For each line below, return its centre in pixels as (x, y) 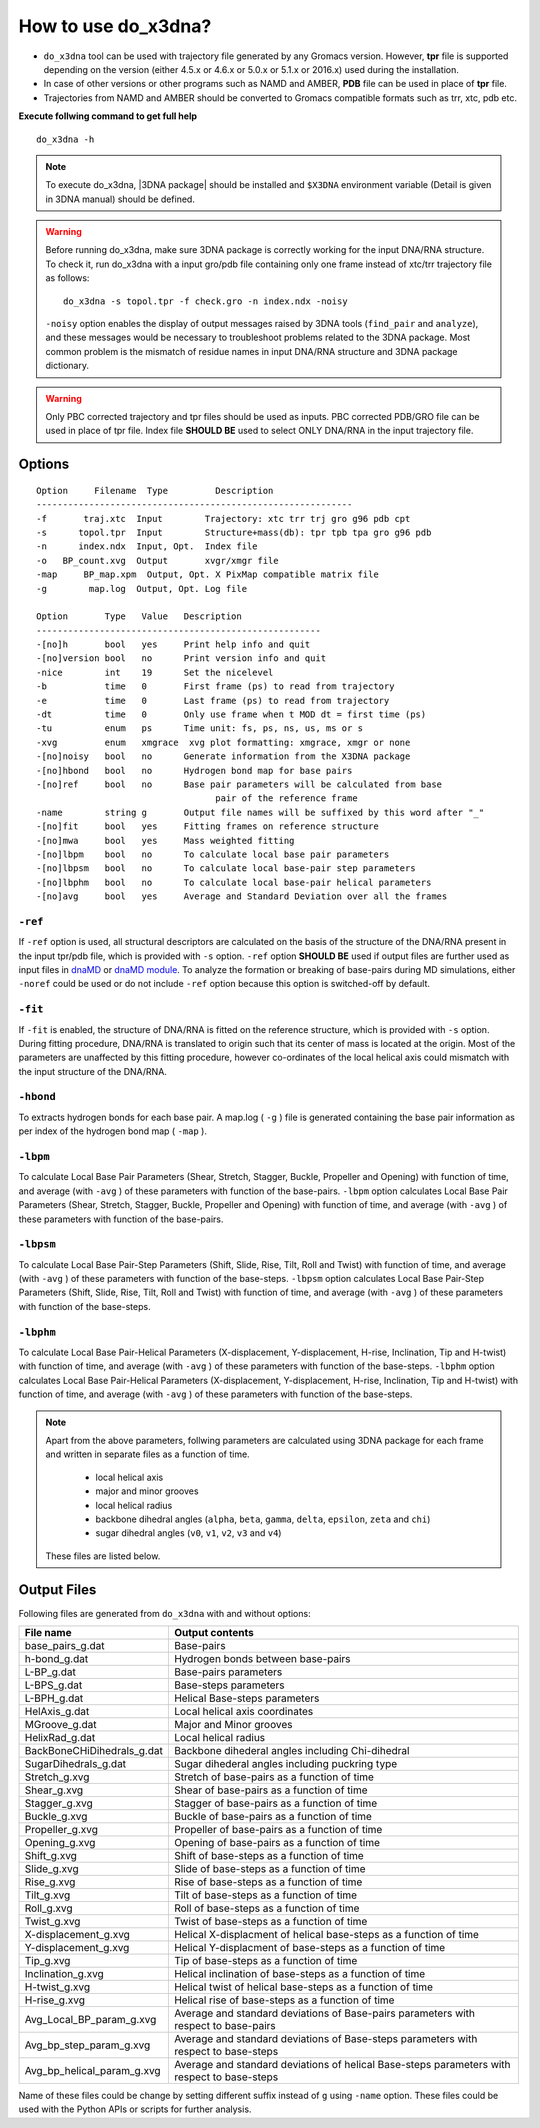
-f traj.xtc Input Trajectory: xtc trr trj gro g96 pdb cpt (223, 518)
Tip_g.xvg (47, 1960)
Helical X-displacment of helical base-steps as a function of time (326, 1934)
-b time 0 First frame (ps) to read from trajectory (215, 686)
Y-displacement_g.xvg (77, 1947)
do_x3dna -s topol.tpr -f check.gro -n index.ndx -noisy (206, 301)
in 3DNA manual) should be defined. (120, 199)
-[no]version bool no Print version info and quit (181, 658)
